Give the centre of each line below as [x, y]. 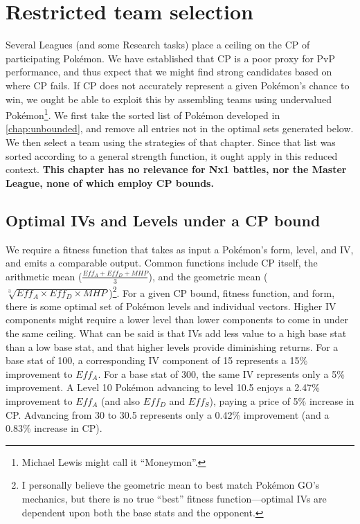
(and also [121, 400]
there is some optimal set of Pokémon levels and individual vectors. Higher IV [171, 306]
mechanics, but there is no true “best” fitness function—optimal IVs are [174, 498]
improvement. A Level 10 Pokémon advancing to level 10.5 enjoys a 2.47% [163, 387]
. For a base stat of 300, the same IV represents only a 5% [221, 373]
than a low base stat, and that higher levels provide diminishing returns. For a [172, 346]
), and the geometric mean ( [208, 276]
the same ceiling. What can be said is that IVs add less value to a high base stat [176, 333]
